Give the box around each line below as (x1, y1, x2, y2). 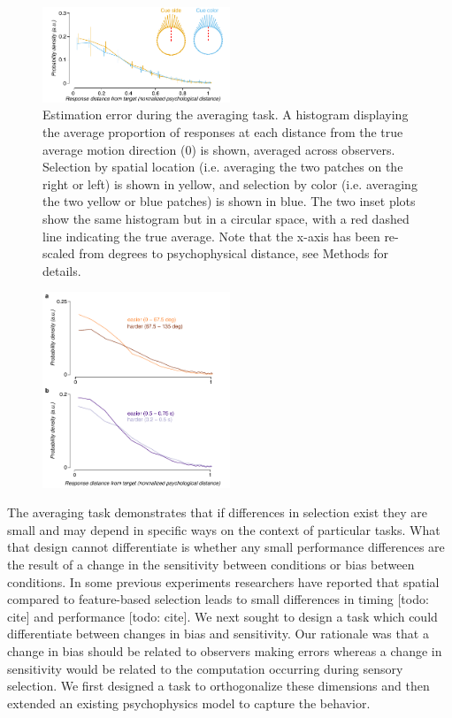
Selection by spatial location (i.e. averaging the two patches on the (42, 157, 403, 176)
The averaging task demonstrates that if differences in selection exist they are (7, 503, 428, 522)
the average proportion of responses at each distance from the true (42, 123, 403, 141)
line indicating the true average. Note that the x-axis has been (42, 226, 380, 245)
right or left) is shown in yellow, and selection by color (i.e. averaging (42, 174, 418, 193)
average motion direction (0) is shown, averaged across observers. (42, 140, 395, 158)
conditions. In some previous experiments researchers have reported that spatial (7, 572, 440, 591)
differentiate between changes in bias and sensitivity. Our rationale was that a (7, 624, 429, 643)
